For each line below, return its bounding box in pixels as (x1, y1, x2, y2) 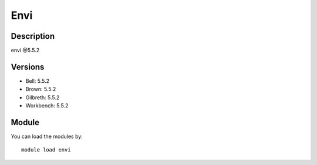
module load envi (21, 147, 71, 153)
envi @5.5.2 (11, 47, 40, 54)
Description (11, 31, 55, 41)
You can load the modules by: (11, 133, 83, 140)
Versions (11, 62, 45, 72)
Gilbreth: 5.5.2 (25, 94, 60, 101)
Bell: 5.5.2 (25, 77, 50, 85)
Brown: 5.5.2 (25, 86, 56, 93)
